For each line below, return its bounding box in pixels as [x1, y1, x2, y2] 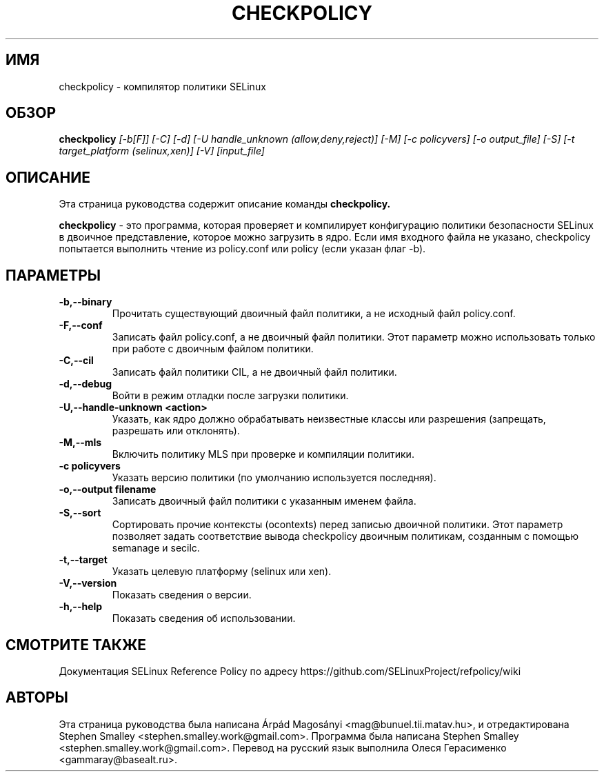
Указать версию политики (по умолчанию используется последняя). [112, 472, 436, 484]
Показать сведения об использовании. [112, 612, 296, 625]
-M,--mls [59, 436, 102, 449]
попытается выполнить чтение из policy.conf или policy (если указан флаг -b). [59, 243, 426, 255]
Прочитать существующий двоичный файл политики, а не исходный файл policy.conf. [112, 307, 516, 320]
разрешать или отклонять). [112, 425, 240, 437]
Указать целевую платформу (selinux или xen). [112, 565, 332, 578]
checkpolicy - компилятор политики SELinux [59, 80, 266, 92]
